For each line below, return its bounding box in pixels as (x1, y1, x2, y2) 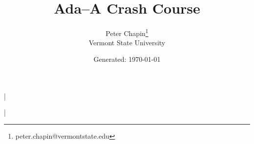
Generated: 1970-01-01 (93, 54, 161, 64)
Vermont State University (88, 37, 166, 48)
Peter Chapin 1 (106, 27, 148, 38)
